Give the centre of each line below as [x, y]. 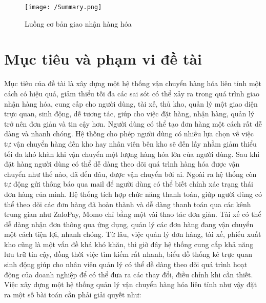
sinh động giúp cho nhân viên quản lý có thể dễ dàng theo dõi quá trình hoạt [126, 264]
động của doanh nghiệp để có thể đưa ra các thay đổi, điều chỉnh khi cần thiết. [129, 274]
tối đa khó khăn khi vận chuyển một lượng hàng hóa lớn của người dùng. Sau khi [132, 154]
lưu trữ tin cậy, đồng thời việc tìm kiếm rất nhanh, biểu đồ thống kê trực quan [128, 254]
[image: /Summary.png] [63, 7]
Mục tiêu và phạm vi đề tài [103, 59]
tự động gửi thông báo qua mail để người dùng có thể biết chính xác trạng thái [129, 184]
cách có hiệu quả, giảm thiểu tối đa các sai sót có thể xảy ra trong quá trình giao [132, 93]
